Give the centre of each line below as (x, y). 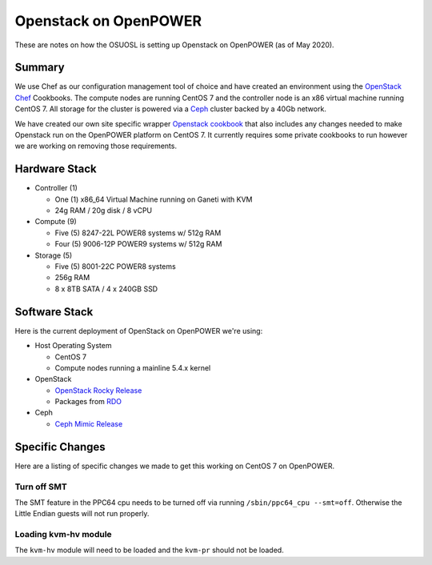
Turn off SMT (41, 487)
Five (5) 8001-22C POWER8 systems (115, 266)
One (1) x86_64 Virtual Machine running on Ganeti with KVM (154, 199)
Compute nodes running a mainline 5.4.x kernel (133, 367)
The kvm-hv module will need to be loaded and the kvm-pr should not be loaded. (149, 550)
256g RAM (72, 278)
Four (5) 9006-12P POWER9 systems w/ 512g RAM (138, 244)
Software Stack (54, 312)
